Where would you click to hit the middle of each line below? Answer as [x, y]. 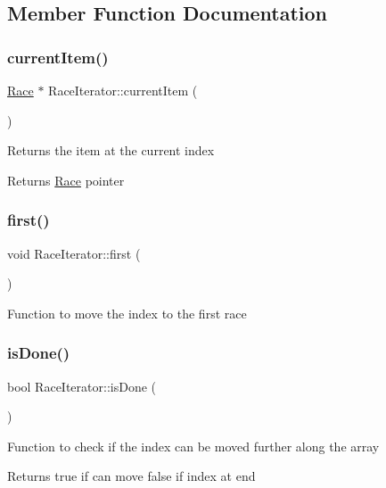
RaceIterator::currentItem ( [123, 90]
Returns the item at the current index [111, 150]
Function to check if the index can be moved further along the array [193, 446]
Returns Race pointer [66, 180]
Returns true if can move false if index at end [131, 476]
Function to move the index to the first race [127, 313]
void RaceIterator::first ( [74, 253]
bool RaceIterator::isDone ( [82, 386]
